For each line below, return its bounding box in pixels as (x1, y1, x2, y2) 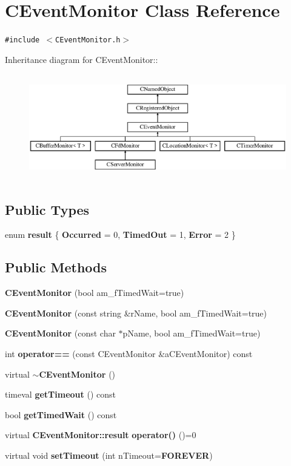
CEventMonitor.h (55, 36, 121, 45)
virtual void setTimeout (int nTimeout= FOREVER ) (5, 448, 213, 461)
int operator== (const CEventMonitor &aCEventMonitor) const (5, 347, 253, 359)
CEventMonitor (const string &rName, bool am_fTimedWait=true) (5, 306, 267, 319)
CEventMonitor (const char (5, 327, 116, 340)
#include (5, 36, 40, 45)
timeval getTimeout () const (5, 388, 116, 401)
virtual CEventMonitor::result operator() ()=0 (5, 428, 196, 441)
